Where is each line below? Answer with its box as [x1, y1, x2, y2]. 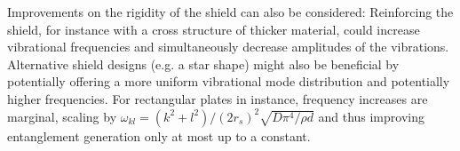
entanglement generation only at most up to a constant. [7, 126, 311, 145]
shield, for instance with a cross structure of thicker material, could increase [7, 20, 420, 38]
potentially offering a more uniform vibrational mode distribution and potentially [7, 72, 450, 91]
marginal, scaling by [7, 107, 117, 125]
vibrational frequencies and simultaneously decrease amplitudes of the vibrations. [7, 37, 449, 56]
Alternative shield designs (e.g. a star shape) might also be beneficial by [7, 54, 400, 73]
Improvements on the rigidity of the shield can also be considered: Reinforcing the [7, 3, 454, 20]
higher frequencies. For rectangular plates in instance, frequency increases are [7, 89, 428, 107]
